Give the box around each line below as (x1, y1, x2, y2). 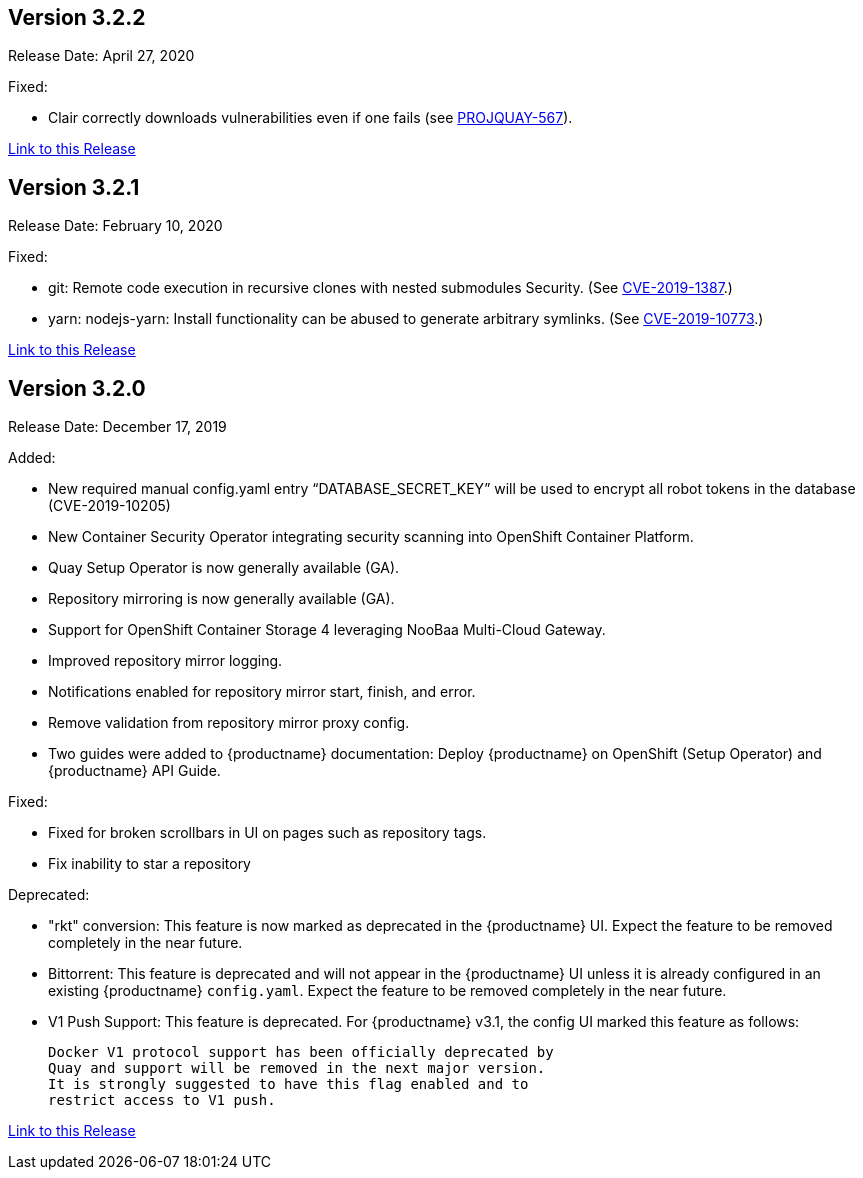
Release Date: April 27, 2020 (8, 47, 195, 65)
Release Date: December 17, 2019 (8, 418, 227, 436)
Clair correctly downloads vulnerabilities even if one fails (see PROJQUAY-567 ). (48, 109, 573, 127)
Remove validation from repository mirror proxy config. (48, 714, 410, 732)
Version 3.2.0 (8, 375, 146, 401)
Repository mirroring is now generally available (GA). (48, 590, 395, 608)
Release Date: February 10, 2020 (8, 217, 223, 235)
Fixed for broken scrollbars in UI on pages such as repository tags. (48, 824, 487, 842)
